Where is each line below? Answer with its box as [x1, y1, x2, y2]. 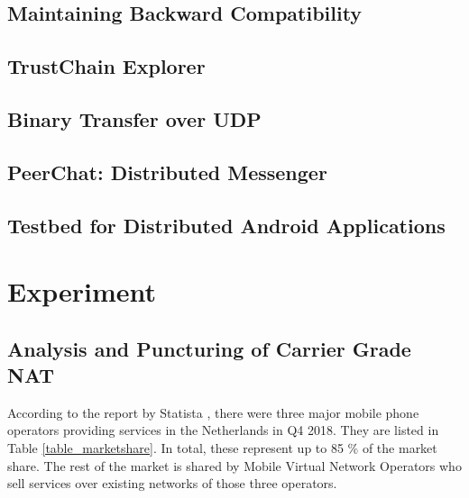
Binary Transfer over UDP [7, 104, 262, 132]
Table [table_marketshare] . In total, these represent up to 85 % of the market [7, 439, 437, 457]
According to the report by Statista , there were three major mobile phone [7, 403, 419, 421]
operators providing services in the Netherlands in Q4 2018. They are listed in [7, 421, 439, 439]
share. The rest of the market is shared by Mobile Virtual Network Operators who [7, 456, 462, 475]
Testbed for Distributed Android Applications [7, 211, 446, 239]
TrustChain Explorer [7, 52, 206, 80]
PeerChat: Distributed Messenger [7, 158, 327, 186]
